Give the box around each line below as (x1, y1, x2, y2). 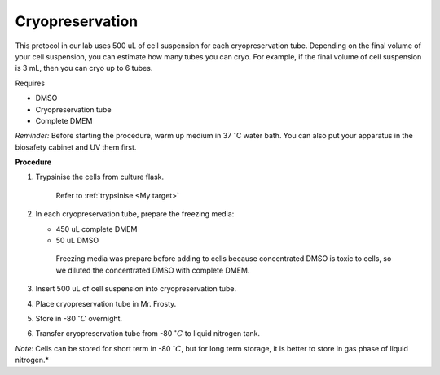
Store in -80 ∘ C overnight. (35, 313, 122, 323)
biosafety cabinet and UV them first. (15, 142, 137, 152)
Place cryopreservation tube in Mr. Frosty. (35, 299, 177, 308)
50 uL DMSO (55, 236, 99, 246)
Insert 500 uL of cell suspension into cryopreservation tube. (35, 284, 237, 294)
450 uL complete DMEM (55, 224, 138, 233)
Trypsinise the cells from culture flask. (35, 172, 165, 182)
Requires (15, 78, 45, 88)
